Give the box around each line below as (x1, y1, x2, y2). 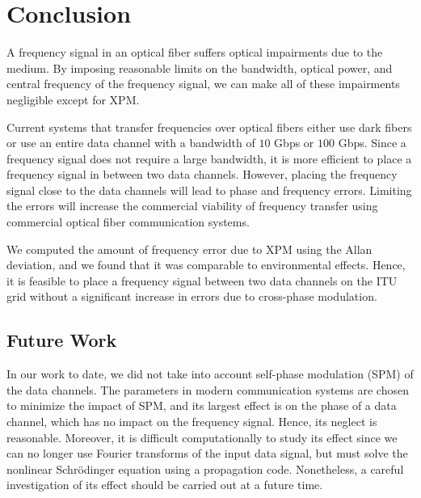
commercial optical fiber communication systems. (6, 213, 250, 230)
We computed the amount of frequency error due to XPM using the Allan (6, 240, 373, 257)
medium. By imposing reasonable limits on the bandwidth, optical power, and (6, 59, 393, 76)
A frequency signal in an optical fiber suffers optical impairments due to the (6, 44, 383, 61)
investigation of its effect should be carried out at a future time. (6, 476, 323, 493)
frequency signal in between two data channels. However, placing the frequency (6, 166, 398, 183)
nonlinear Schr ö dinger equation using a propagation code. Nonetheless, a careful (6, 460, 404, 477)
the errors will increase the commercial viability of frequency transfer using (6, 197, 378, 214)
